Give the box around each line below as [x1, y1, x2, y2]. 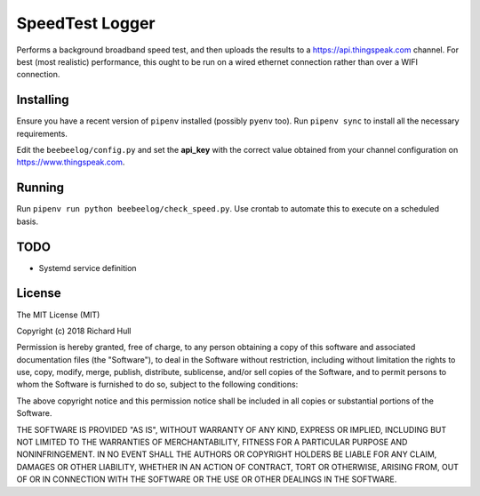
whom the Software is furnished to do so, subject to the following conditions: [16, 379, 299, 390]
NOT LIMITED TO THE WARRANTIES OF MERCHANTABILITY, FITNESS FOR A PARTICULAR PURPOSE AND [16, 436, 408, 448]
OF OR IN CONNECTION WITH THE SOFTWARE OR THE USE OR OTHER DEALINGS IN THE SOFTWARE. [16, 474, 397, 484]
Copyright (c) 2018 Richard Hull [16, 325, 132, 336]
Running [16, 180, 65, 196]
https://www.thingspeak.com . [16, 156, 125, 168]
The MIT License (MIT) [16, 309, 100, 320]
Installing [16, 92, 70, 108]
